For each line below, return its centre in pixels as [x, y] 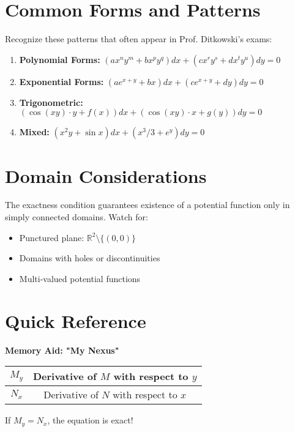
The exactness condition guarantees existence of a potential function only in [147, 205]
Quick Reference [76, 320]
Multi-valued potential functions [80, 278]
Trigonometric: [51, 102]
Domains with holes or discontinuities [90, 258]
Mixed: [34, 132]
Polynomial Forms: [60, 59]
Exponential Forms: [62, 81]
